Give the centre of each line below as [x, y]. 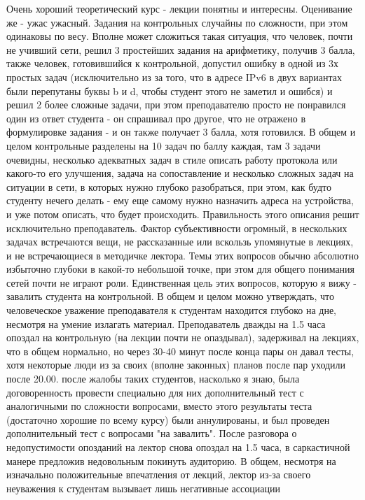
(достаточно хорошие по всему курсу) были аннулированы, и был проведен [168, 419]
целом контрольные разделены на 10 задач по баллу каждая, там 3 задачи [164, 145]
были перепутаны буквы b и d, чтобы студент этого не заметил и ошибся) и [170, 91]
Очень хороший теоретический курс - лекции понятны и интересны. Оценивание [179, 8]
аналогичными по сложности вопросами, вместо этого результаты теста [159, 406]
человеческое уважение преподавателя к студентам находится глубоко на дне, [171, 310]
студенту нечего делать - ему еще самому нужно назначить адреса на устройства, [180, 200]
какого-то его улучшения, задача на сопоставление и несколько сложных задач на [180, 173]
